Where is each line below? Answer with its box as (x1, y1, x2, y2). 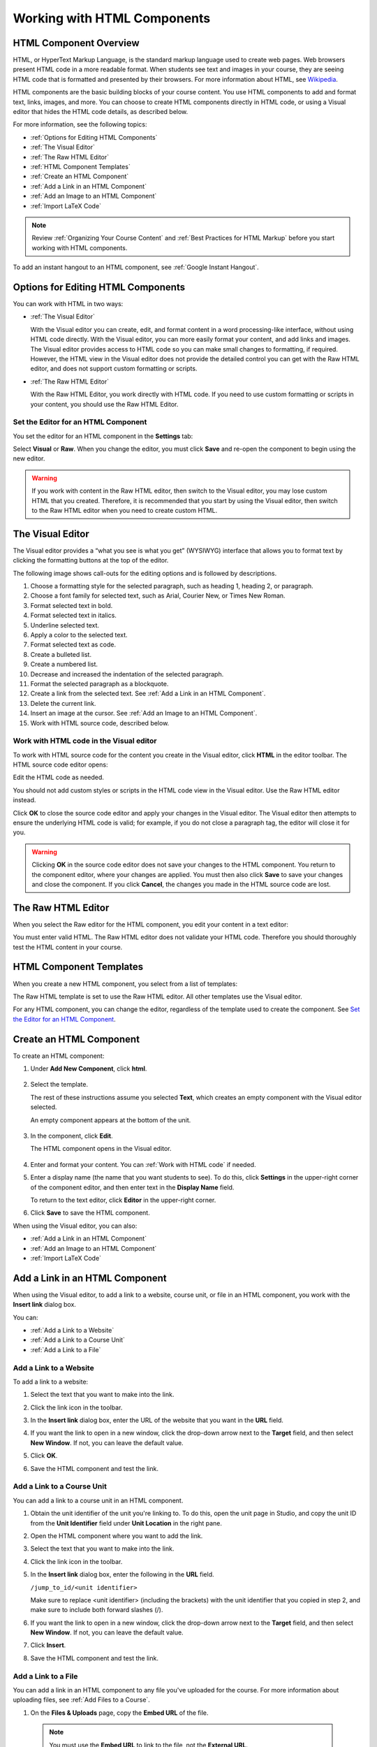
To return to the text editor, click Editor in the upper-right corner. (30, 1196, 216, 1204)
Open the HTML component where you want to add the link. (30, 1531, 203, 1540)
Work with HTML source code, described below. (30, 718, 170, 727)
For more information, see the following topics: (13, 120, 147, 129)
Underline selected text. (30, 621, 100, 629)
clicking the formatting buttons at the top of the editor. (13, 556, 169, 565)
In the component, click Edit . (30, 1132, 113, 1140)
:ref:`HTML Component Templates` (30, 162, 131, 171)
